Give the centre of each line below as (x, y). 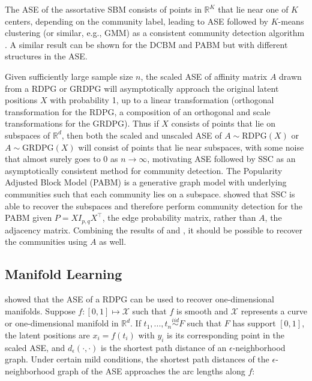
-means (291, 21)
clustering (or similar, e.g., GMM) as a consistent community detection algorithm (155, 33)
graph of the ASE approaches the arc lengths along (151, 370)
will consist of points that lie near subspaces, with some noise (191, 147)
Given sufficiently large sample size (69, 76)
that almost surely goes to (53, 159)
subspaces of (28, 135)
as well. (113, 241)
